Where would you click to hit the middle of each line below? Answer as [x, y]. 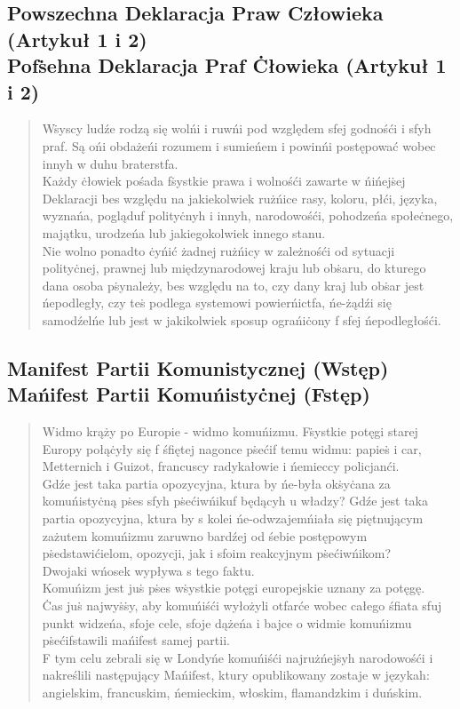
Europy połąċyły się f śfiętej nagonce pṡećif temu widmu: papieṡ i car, [232, 448]
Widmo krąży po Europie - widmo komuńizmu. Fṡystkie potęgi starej [230, 431]
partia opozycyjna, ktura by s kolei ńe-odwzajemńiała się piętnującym [233, 518]
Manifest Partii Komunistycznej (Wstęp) [198, 367]
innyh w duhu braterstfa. [110, 163]
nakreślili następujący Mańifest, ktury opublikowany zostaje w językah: [236, 675]
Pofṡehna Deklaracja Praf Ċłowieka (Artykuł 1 [227, 65]
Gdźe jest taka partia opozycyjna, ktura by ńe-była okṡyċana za [216, 483]
